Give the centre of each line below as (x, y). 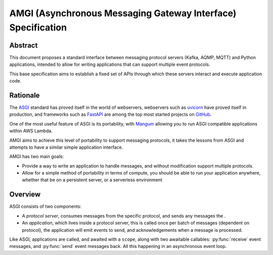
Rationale (25, 95)
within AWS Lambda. (31, 131)
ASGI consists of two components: (45, 206)
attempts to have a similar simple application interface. (66, 147)
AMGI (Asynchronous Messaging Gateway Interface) (123, 13)
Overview (25, 195)
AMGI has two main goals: (37, 156)
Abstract (24, 45)
